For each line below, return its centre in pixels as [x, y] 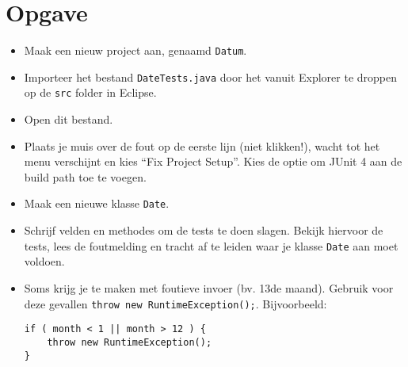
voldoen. [44, 261]
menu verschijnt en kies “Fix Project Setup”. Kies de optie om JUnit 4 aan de [213, 161]
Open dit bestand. [69, 119]
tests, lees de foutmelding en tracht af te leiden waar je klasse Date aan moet [211, 245]
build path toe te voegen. [85, 176]
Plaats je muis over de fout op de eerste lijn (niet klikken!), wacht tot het [202, 145]
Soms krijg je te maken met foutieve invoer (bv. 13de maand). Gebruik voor [209, 287]
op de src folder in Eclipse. [90, 92]
